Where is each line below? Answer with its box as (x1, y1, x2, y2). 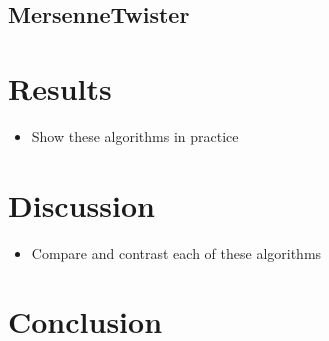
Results (8, 67, 112, 108)
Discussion (8, 184, 155, 225)
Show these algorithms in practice (31, 125, 239, 146)
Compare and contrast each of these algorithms (31, 242, 322, 263)
